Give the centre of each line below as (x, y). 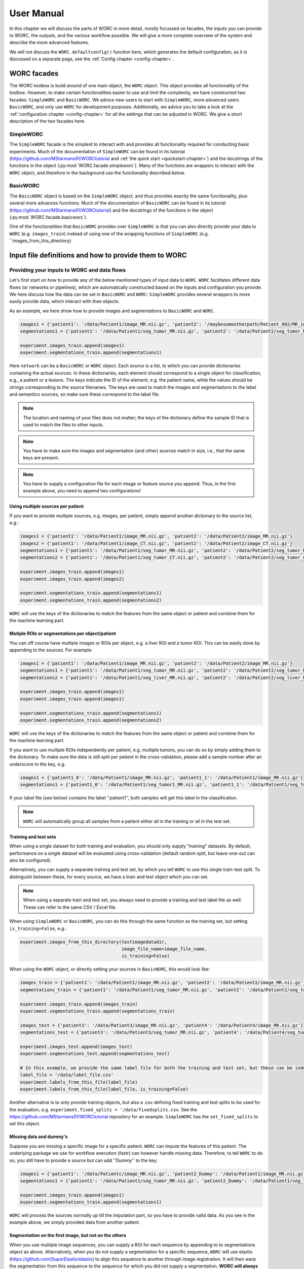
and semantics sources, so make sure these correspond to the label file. (85, 394)
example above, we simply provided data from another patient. (75, 1222)
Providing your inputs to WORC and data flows (68, 270)
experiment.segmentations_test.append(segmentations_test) (95, 1054)
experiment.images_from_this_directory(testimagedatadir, (93, 942)
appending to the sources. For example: (51, 650)
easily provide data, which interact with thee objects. (65, 302)
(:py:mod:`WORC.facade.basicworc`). (48, 217)
